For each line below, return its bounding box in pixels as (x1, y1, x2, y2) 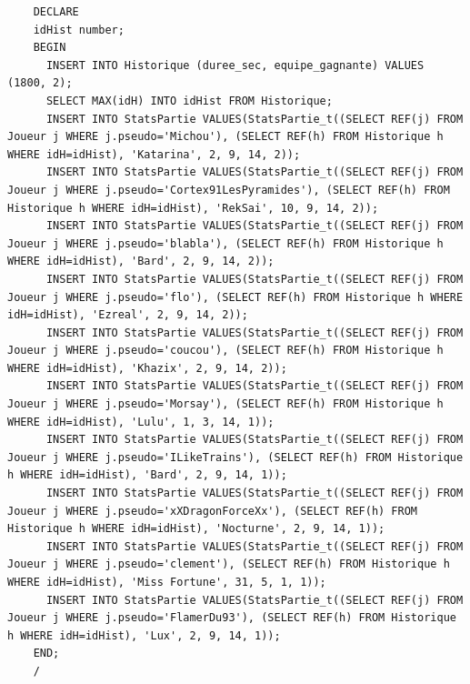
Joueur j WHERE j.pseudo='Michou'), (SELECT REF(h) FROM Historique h (7, 130, 444, 144)
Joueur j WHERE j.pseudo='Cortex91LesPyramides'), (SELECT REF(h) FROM (7, 183, 450, 196)
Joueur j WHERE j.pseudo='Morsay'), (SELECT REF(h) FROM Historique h (7, 397, 444, 411)
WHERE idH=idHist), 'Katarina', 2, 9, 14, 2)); (7, 147, 301, 161)
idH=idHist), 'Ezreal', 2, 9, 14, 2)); (7, 308, 248, 322)
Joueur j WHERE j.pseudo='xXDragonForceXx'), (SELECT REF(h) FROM (7, 504, 418, 518)
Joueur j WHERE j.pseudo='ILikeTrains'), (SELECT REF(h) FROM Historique (7, 450, 464, 464)
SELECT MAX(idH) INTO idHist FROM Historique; (45, 94, 333, 107)
